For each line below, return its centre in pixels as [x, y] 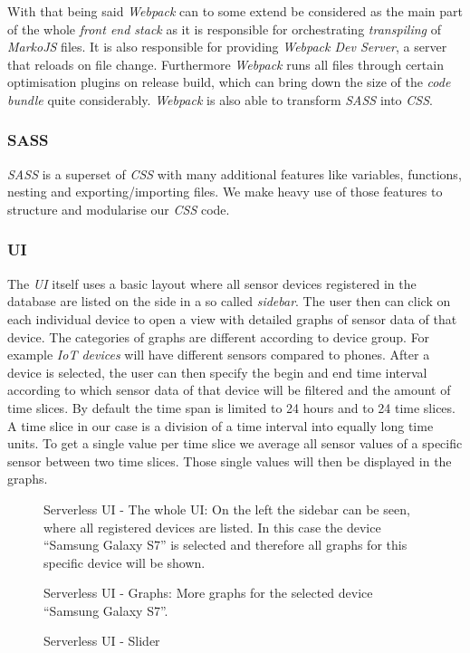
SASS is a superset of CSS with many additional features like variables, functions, [235, 173]
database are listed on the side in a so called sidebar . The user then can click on [229, 301]
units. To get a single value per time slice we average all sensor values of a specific [235, 443]
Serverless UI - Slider [102, 641]
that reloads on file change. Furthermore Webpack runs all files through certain [225, 64]
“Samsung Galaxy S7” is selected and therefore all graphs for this [225, 545]
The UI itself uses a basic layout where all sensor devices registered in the [212, 283]
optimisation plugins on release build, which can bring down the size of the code [229, 82]
